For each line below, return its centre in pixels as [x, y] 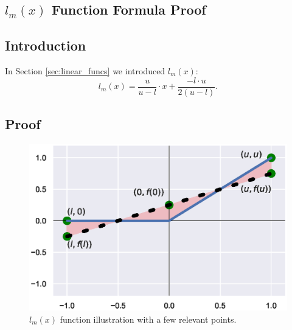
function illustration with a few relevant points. [148, 319]
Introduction [46, 45]
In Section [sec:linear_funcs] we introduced [85, 70]
